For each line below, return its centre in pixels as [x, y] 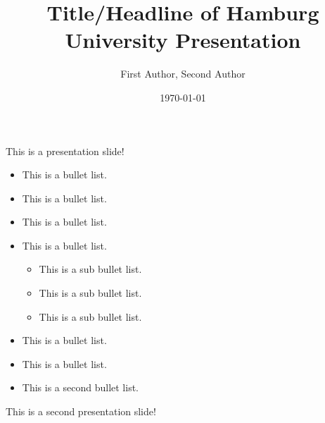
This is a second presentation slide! [81, 411]
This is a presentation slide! [65, 151]
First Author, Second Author [183, 74]
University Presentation [183, 40]
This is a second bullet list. [80, 387]
